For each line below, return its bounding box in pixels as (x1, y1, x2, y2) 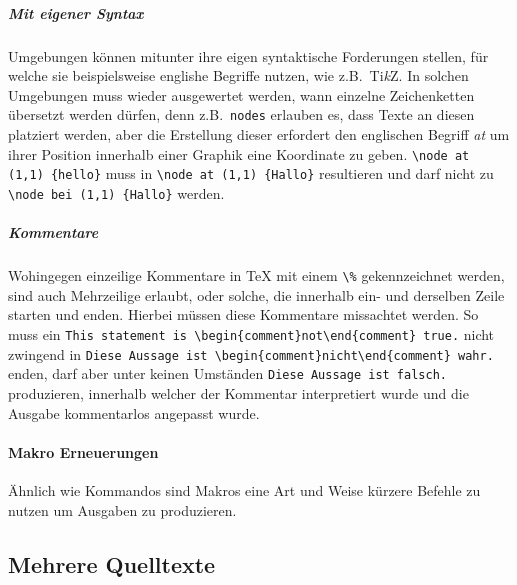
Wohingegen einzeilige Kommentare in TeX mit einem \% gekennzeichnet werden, (8, 265, 505, 286)
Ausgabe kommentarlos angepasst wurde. (8, 402, 260, 423)
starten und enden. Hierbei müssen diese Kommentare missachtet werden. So (8, 304, 479, 325)
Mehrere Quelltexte (8, 548, 216, 579)
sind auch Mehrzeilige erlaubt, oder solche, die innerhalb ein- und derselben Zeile (8, 284, 505, 305)
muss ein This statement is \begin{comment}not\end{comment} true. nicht (8, 323, 495, 344)
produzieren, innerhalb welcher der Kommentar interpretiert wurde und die (8, 382, 469, 403)
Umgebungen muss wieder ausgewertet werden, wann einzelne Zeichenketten (8, 84, 475, 105)
